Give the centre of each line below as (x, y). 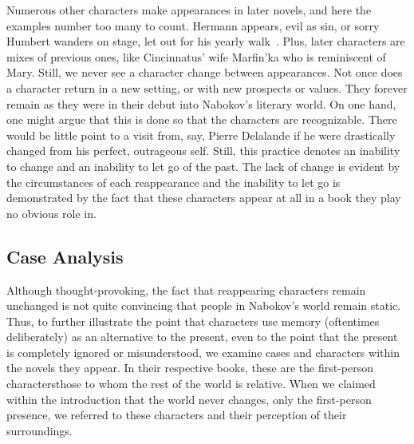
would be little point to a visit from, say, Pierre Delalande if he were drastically (201, 135)
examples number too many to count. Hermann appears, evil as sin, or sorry (193, 25)
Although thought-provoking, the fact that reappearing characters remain (186, 289)
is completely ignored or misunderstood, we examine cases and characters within (203, 352)
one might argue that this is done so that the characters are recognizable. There (202, 119)
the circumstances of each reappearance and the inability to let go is (173, 182)
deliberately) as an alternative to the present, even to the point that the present (202, 337)
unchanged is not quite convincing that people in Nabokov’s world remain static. (204, 305)
